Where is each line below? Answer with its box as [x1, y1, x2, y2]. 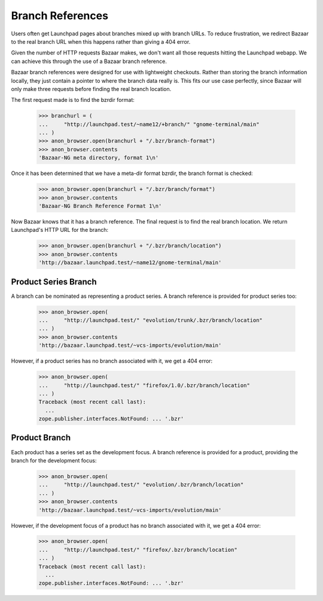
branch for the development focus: [11, 457, 97, 464]
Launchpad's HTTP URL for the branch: [11, 226, 109, 234]
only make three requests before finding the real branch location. [11, 85, 172, 92]
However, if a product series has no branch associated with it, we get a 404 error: [11, 357, 213, 365]
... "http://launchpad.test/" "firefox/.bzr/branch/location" [38, 546, 237, 553]
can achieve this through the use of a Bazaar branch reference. [11, 58, 167, 65]
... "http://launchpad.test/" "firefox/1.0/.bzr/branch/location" [38, 382, 251, 389]
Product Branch [11, 433, 71, 443]
